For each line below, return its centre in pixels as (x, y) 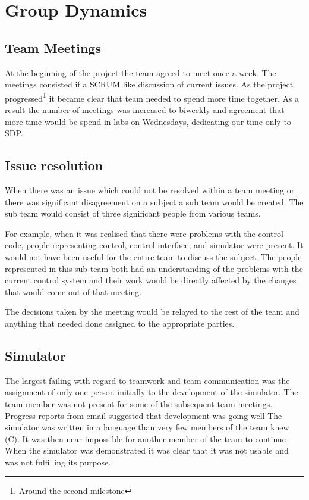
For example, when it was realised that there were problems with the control (144, 233)
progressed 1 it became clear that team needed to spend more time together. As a (152, 97)
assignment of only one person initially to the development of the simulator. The (152, 392)
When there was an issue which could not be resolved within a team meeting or (150, 190)
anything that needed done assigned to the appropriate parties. (120, 323)
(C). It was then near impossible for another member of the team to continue (145, 438)
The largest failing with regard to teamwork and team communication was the (147, 380)
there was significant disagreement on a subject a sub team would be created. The (154, 201)
